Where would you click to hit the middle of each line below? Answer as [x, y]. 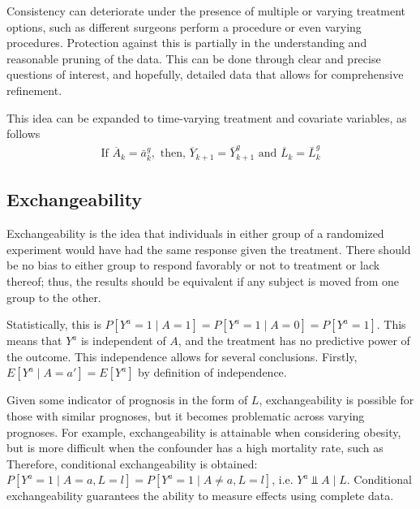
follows [24, 134]
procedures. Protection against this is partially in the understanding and [187, 43]
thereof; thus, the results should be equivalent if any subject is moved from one [203, 280]
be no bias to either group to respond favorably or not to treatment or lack [193, 265]
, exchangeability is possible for [336, 400]
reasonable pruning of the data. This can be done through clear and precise [194, 58]
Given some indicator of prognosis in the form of [127, 400]
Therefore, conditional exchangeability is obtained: [132, 463]
